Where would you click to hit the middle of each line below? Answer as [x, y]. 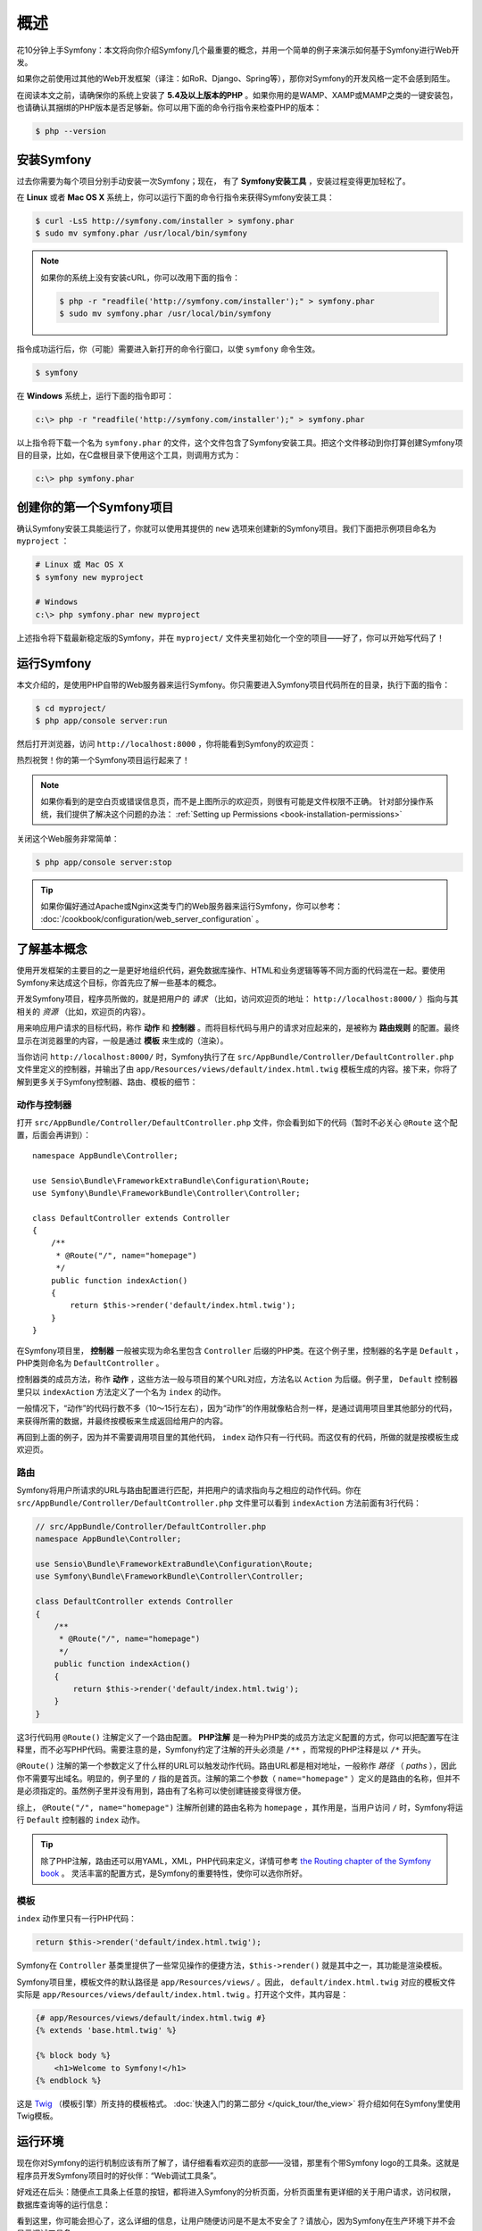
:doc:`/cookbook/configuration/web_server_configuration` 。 [152, 918]
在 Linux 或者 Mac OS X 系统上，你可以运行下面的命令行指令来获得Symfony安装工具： [175, 197]
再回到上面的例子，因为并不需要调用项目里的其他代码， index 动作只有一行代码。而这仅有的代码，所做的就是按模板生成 [238, 1437]
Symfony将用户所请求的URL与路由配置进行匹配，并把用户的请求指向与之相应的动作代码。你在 [189, 1490]
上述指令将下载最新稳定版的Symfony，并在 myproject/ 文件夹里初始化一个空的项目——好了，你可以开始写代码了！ [231, 637]
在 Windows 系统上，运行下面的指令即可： [95, 396]
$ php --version [71, 131]
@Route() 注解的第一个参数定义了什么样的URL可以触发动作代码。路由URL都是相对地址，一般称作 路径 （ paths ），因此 [237, 1766]
